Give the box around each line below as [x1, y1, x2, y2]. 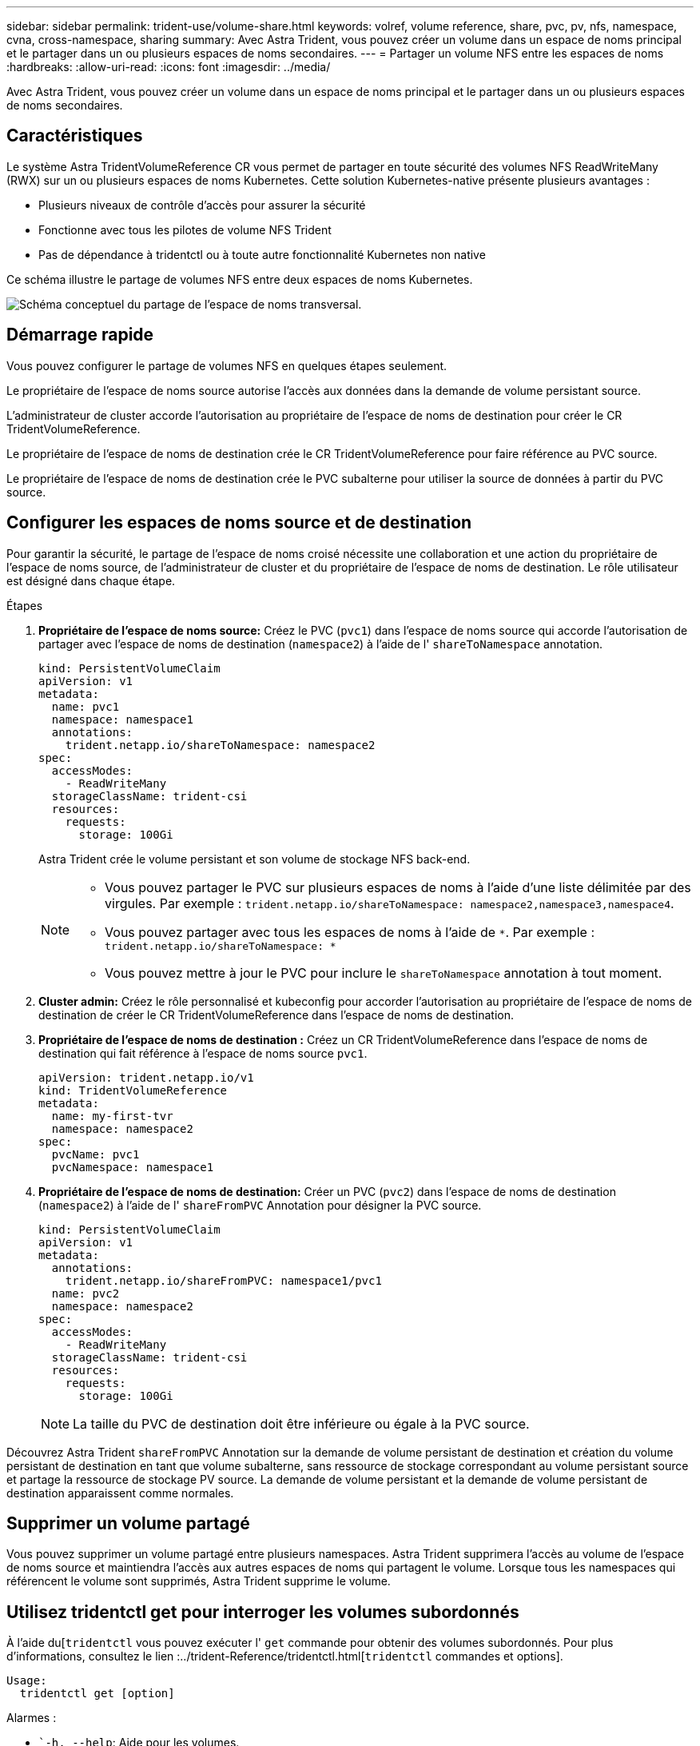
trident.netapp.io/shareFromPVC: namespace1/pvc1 [65, 1274, 382, 1287]
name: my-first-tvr [51, 1109, 173, 1122]
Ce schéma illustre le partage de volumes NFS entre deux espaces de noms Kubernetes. [6, 272, 473, 286]
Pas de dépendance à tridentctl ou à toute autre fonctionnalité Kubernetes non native [38, 247, 486, 261]
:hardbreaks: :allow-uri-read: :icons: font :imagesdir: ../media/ [6, 60, 331, 74]
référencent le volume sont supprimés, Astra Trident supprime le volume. [6, 1574, 391, 1589]
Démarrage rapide [6, 325, 154, 345]
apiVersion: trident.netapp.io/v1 [38, 1070, 254, 1084]
